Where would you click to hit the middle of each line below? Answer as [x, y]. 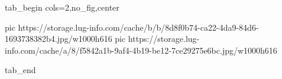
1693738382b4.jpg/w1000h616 [59, 39]
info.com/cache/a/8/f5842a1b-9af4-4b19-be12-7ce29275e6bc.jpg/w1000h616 [141, 50]
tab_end [20, 70]
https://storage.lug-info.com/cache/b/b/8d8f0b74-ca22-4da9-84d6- [138, 27]
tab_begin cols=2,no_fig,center [62, 7]
